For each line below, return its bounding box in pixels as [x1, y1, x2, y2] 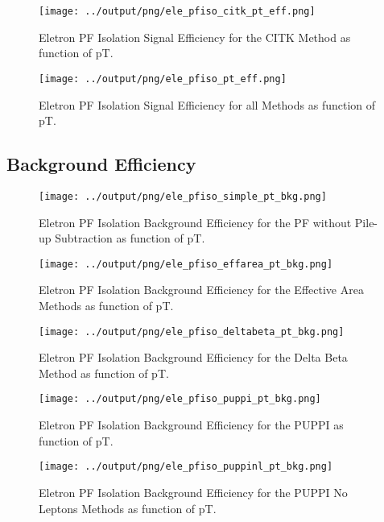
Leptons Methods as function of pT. [39, 499, 217, 516]
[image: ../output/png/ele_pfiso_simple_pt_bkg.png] [39, 190, 327, 202]
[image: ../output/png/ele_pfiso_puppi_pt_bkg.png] [39, 393, 321, 405]
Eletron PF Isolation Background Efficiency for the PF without [39, 213, 352, 230]
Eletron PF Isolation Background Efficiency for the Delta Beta [39, 349, 348, 366]
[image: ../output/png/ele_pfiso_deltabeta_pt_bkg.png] [39, 325, 345, 338]
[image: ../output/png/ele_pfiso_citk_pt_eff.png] [39, 6, 316, 17]
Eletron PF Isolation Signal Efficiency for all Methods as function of [39, 96, 376, 113]
